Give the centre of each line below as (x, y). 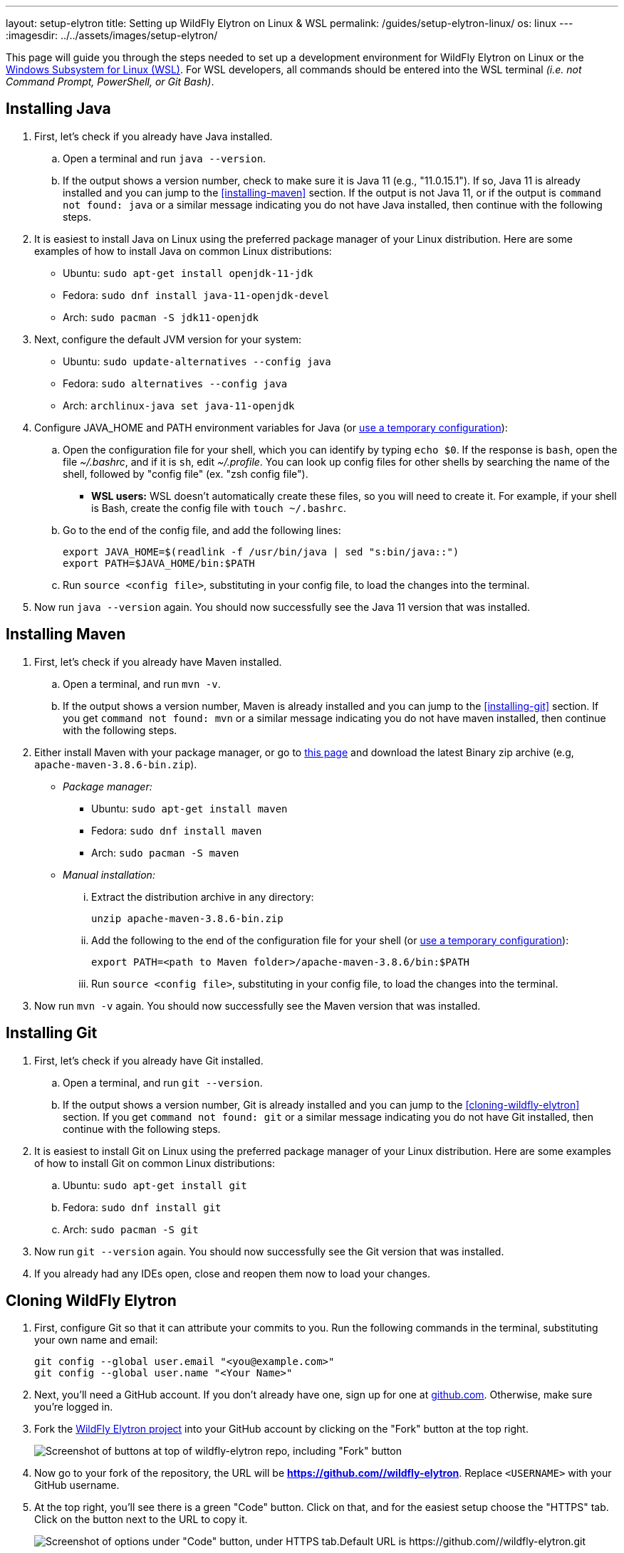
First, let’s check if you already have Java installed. (154, 136)
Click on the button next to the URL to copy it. (141, 1520)
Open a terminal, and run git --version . (163, 1082)
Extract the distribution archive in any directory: (203, 896)
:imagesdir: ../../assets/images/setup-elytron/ (112, 35)
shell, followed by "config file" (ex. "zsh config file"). (186, 474)
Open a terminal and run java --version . (165, 158)
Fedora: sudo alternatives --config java (175, 383)
